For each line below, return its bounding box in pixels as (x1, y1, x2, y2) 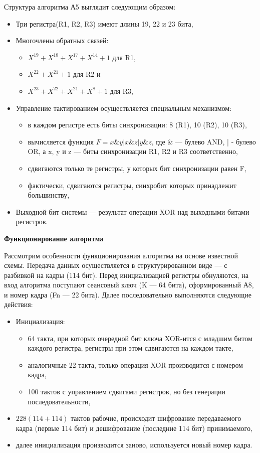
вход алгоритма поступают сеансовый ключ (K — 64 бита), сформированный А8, (4, 279, 254, 290)
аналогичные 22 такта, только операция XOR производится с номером (28, 359, 243, 370)
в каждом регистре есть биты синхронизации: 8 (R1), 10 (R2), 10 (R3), (28, 119, 247, 130)
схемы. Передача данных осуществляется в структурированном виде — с (4, 260, 227, 270)
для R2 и (73, 69, 101, 79)
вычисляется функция (28, 136, 94, 146)
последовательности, (28, 396, 91, 406)
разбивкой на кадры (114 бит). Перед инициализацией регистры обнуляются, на (4, 269, 248, 280)
